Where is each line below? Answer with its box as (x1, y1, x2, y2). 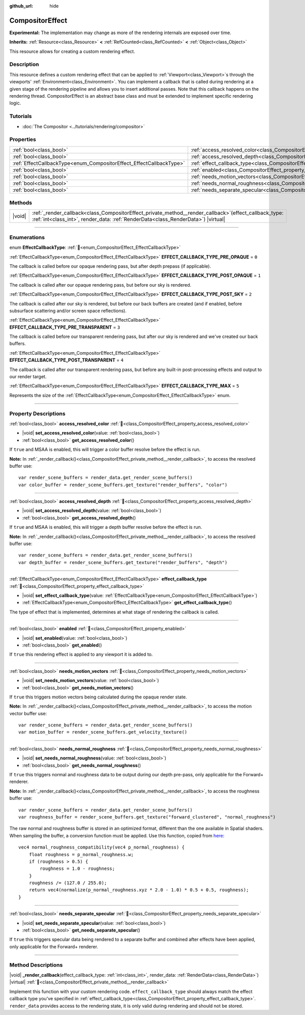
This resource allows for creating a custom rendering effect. (9, 48, 135, 54)
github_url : (9, 3, 33, 9)
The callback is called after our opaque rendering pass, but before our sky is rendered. (9, 281, 192, 288)
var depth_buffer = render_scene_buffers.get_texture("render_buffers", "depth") (18, 559, 228, 565)
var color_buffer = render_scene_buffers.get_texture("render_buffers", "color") (18, 482, 228, 488)
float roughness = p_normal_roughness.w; (28, 852, 134, 857)
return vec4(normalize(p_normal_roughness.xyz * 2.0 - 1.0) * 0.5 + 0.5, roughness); (28, 887, 249, 893)
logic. (9, 100, 21, 106)
